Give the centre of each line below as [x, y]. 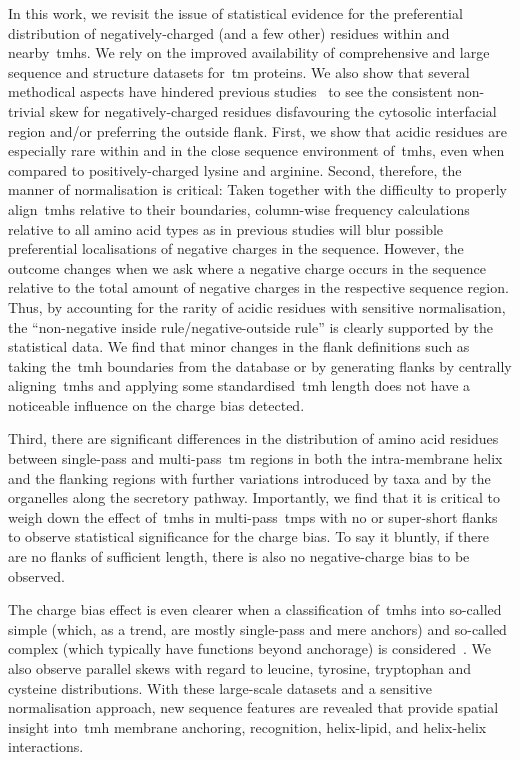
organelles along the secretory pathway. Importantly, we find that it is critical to [254, 497]
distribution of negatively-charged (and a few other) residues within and [229, 32]
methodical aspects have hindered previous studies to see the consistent [230, 91]
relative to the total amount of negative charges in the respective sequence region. [258, 287]
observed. [36, 575]
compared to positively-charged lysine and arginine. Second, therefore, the [235, 169]
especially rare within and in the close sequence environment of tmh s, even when [256, 150]
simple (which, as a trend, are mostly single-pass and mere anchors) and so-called [257, 628]
